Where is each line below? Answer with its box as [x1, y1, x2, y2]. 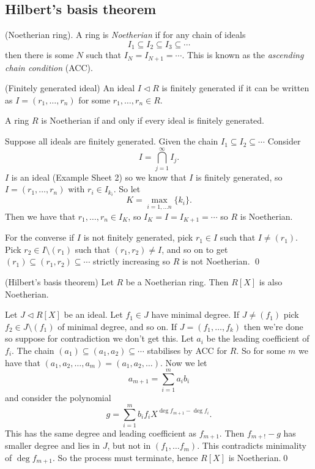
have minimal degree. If [151, 308, 240, 321]
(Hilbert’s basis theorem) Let [5, 275, 114, 288]
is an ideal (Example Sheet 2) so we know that [11, 170, 187, 183]
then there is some [5, 48, 74, 61]
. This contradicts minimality [197, 439, 306, 452]
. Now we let [160, 356, 207, 369]
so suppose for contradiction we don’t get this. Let [5, 332, 194, 345]
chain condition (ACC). [5, 61, 93, 73]
